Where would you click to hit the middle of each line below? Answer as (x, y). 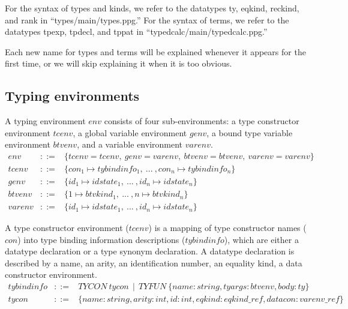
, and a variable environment (130, 144)
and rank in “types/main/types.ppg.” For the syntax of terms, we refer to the (147, 19)
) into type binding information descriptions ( (101, 239)
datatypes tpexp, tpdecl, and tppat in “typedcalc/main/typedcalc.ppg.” (136, 31)
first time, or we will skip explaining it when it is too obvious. (118, 63)
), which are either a (261, 239)
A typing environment (45, 121)
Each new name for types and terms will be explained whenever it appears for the (155, 51)
